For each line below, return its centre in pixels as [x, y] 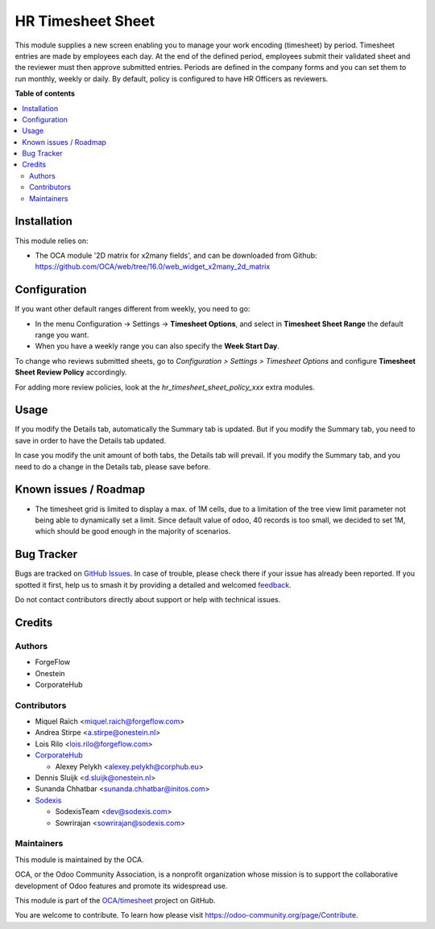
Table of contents [45, 93]
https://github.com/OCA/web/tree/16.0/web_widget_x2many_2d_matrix [153, 266]
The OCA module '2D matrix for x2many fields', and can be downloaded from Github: [176, 255]
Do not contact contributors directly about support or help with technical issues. [148, 600]
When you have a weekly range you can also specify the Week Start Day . [157, 346]
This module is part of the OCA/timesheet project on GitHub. [115, 900]
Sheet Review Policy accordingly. [71, 372]
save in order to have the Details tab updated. [91, 440]
